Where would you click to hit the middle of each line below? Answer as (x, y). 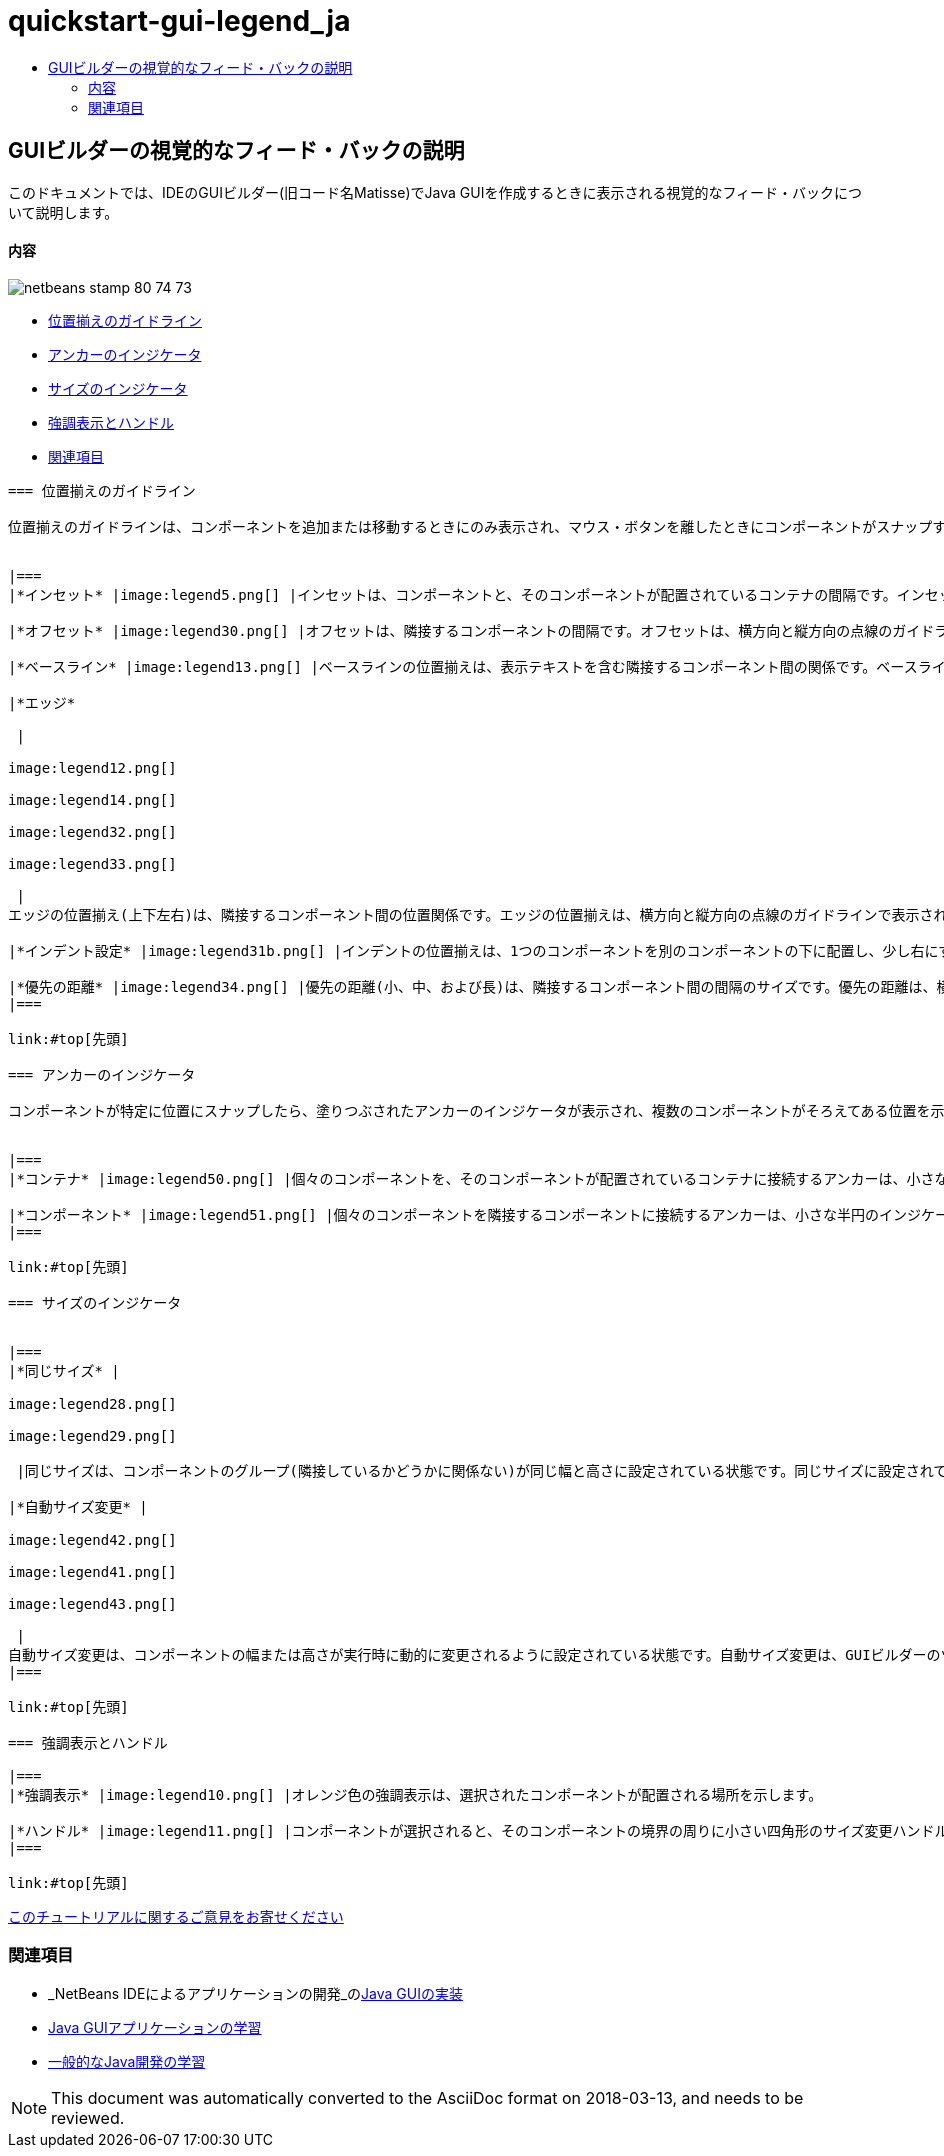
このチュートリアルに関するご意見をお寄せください (176, 1916)
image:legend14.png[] (92, 799)
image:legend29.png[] (92, 1435)
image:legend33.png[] (92, 863)
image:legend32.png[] (92, 831)
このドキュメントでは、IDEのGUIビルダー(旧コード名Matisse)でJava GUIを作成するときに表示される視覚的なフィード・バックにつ (435, 192)
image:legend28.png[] (92, 1403)
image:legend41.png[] (92, 1571)
